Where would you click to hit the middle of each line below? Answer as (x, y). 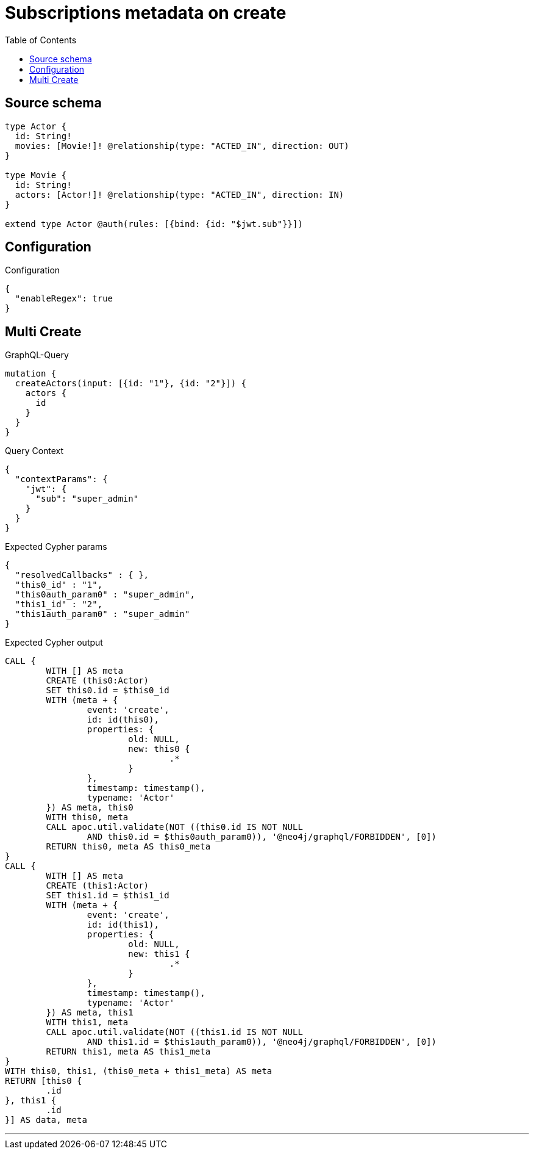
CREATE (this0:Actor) (98, 681)
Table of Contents (41, 40)
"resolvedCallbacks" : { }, (82, 575)
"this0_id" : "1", (59, 585)
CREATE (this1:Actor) (98, 886)
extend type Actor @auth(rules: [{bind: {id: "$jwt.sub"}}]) (154, 224)
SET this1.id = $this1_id (108, 896)
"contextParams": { (61, 479)
